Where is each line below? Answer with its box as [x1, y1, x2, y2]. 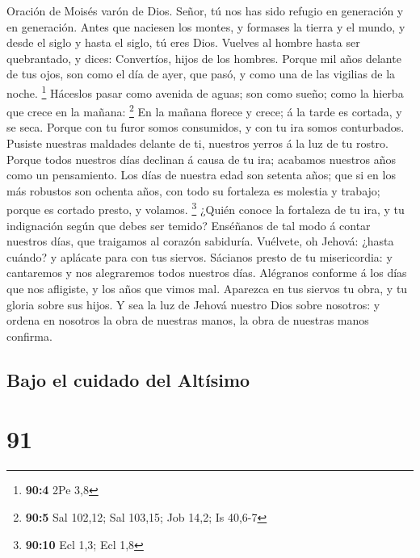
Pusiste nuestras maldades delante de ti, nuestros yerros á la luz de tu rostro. [6, 135, 388, 152]
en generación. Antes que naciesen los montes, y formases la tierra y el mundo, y [6, 18, 405, 35]
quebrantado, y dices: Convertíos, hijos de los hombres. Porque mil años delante [6, 49, 401, 66]
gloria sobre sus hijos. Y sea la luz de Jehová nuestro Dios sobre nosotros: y [6, 296, 380, 313]
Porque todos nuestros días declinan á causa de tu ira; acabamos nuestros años [6, 150, 397, 167]
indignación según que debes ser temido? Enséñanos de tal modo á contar [6, 216, 371, 233]
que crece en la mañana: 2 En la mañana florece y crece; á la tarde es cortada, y [6, 101, 402, 120]
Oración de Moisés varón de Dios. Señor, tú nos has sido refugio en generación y [6, 2, 404, 19]
